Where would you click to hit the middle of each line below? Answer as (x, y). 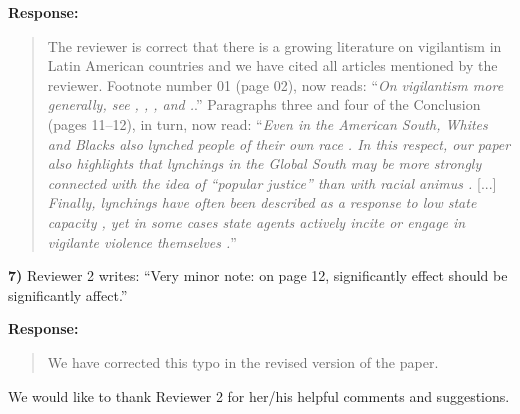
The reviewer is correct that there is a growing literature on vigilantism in (274, 45)
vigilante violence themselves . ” (142, 241)
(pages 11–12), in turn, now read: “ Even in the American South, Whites (267, 123)
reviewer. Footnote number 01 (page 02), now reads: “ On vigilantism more (275, 84)
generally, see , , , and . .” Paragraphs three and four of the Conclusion (264, 104)
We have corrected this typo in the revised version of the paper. (243, 361)
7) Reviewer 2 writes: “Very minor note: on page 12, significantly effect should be (258, 275)
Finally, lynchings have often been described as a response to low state (262, 202)
